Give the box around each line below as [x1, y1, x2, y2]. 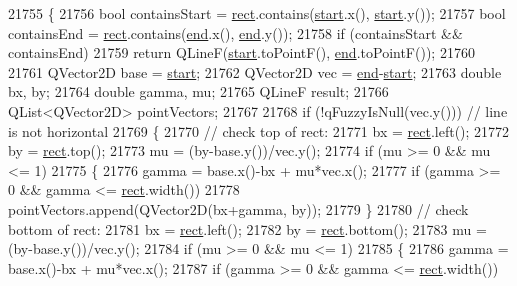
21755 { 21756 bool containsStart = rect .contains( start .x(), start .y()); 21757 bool [8, 3, 506, 23]
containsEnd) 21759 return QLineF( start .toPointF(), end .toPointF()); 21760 [8, 42, 475, 63]
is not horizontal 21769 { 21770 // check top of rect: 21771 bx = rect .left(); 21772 [8, 120, 510, 141]
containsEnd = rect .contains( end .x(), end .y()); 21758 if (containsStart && [8, 22, 463, 43]
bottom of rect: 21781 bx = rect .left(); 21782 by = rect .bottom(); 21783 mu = [8, 218, 487, 239]
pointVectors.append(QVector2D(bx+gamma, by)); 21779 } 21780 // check [8, 198, 469, 219]
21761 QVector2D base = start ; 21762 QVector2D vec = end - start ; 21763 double [8, 61, 502, 82]
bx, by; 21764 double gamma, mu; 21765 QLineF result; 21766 [8, 81, 389, 102]
